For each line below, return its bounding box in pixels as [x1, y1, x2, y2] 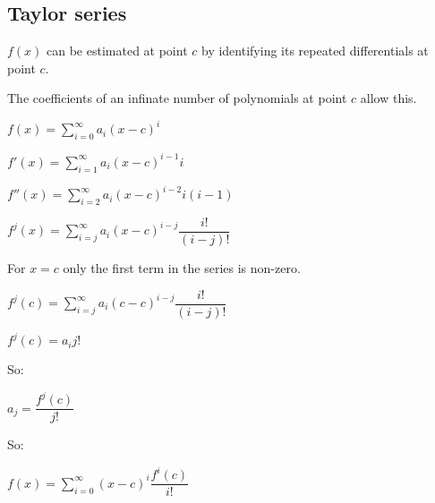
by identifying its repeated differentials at [200, 41, 429, 60]
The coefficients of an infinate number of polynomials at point [7, 89, 347, 107]
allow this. [360, 89, 417, 107]
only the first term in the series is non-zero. [63, 258, 301, 277]
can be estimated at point [47, 41, 188, 60]
